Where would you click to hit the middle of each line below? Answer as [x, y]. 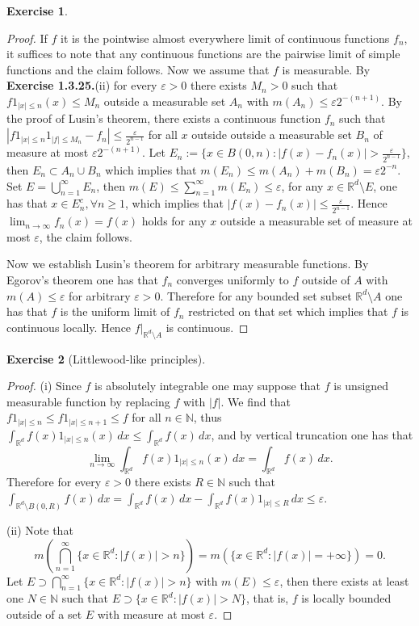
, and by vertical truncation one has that [312, 434]
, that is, [267, 598]
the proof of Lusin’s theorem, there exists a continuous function [164, 118]
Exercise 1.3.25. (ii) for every [82, 85]
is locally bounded [346, 598]
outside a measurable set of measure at [316, 221]
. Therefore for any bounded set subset [256, 295]
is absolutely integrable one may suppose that [208, 386]
